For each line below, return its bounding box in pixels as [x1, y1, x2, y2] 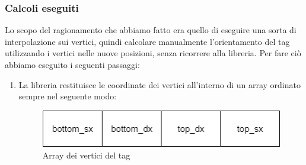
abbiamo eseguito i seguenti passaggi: [5, 59, 140, 70]
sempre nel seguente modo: [18, 90, 117, 102]
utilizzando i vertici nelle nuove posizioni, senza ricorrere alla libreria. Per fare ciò [5, 47, 301, 59]
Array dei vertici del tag [42, 149, 130, 161]
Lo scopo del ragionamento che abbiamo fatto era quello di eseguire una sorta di [5, 24, 297, 36]
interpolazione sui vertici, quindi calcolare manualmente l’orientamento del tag [5, 35, 290, 47]
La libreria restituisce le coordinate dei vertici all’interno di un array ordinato [18, 78, 301, 90]
